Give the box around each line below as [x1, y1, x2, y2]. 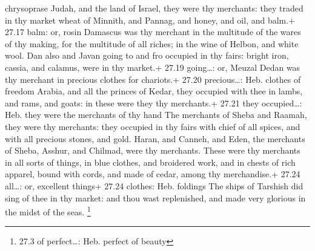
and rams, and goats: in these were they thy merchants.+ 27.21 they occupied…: [5, 96, 302, 109]
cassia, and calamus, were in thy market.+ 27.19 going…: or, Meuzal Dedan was [5, 60, 300, 73]
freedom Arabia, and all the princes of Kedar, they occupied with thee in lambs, [5, 85, 303, 97]
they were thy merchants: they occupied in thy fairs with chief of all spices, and [5, 120, 300, 132]
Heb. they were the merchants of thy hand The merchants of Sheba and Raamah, [5, 108, 307, 121]
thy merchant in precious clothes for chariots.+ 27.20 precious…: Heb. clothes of [5, 73, 301, 85]
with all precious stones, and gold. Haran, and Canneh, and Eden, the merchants [5, 132, 305, 145]
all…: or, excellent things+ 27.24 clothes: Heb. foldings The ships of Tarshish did [5, 179, 303, 192]
